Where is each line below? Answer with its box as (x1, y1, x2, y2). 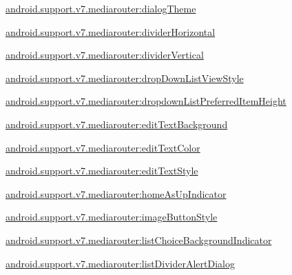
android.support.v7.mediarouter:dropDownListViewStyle (6, 70, 244, 85)
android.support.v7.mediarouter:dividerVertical (6, 48, 204, 62)
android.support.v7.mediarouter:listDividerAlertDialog (6, 256, 235, 270)
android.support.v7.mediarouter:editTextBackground (6, 116, 228, 131)
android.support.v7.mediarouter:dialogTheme (6, 1, 196, 15)
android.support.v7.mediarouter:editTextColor (6, 140, 200, 154)
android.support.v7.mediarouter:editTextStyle (6, 163, 198, 178)
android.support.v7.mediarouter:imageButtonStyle (6, 210, 218, 224)
